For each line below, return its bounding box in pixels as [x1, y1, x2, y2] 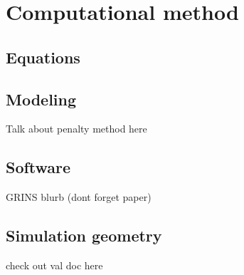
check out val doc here [6, 257, 103, 272]
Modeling [6, 88, 77, 110]
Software [6, 156, 71, 178]
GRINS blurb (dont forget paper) [6, 190, 152, 204]
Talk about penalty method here [6, 121, 147, 136]
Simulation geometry [6, 224, 162, 247]
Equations [6, 46, 80, 68]
